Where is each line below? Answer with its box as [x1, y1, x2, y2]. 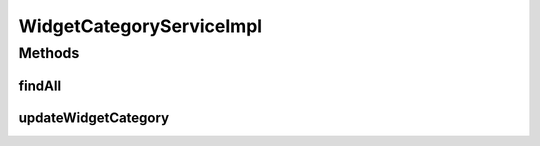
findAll [18, 77, 62, 94]
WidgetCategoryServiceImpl [18, 15, 263, 37]
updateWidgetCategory [18, 109, 170, 126]
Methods [18, 44, 80, 62]
